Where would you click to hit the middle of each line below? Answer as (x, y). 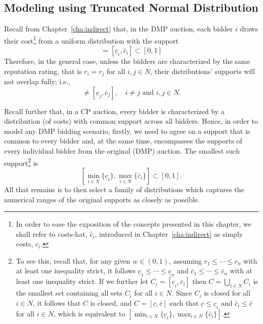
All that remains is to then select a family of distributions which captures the (124, 189)
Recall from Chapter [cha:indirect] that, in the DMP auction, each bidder (119, 29)
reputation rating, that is (43, 71)
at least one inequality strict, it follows (76, 271)
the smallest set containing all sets (69, 293)
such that (184, 302)
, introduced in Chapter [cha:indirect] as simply (169, 233)
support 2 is (21, 162)
